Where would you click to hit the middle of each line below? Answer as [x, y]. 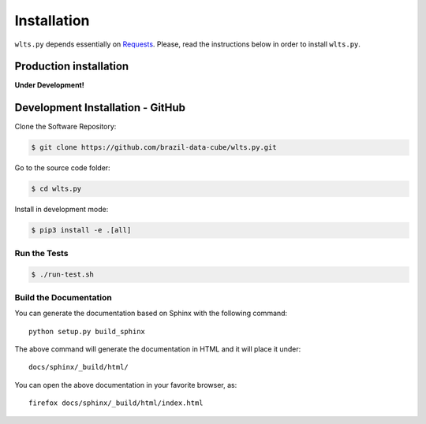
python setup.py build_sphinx [87, 331]
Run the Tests [41, 253]
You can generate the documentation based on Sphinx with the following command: [151, 313]
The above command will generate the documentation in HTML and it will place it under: [158, 349]
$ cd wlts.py [56, 189]
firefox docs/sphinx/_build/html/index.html [116, 403]
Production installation [72, 67]
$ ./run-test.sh [63, 275]
